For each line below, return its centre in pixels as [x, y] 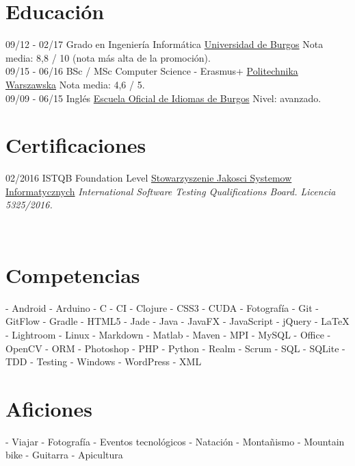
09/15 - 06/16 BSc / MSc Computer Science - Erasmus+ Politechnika [152, 71]
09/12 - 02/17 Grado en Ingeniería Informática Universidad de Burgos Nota [165, 44]
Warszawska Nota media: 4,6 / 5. [75, 84]
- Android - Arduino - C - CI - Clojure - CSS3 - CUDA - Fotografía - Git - [162, 307]
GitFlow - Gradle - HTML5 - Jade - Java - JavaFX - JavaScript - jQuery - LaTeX [177, 321]
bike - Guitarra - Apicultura [64, 455]
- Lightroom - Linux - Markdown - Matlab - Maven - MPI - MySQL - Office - [168, 334]
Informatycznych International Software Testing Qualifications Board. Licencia [171, 191]
